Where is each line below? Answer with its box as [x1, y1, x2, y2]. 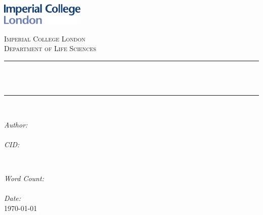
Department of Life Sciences [4, 43, 96, 54]
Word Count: [4, 173, 44, 184]
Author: [4, 119, 28, 130]
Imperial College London [4, 33, 85, 44]
